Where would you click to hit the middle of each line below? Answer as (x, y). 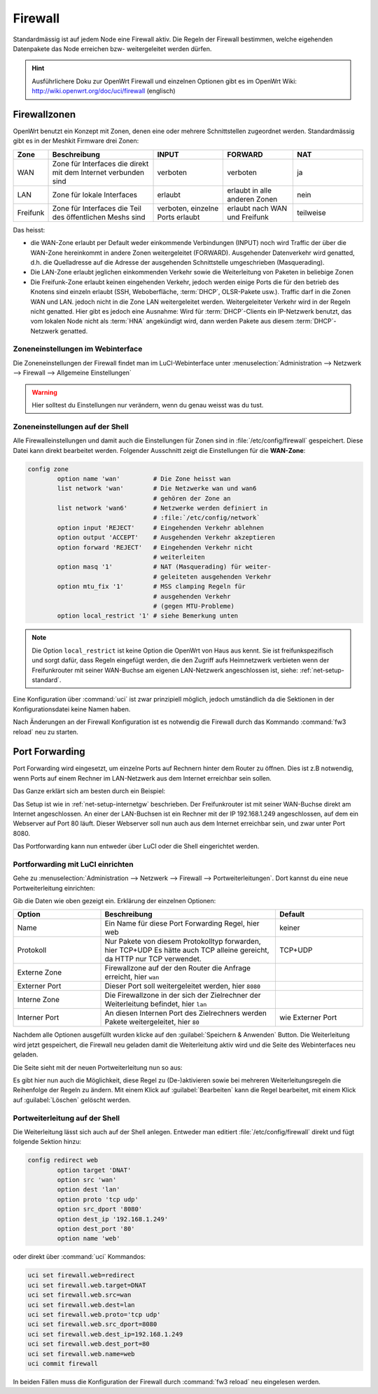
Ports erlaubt (178, 217)
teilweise (311, 212)
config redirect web (63, 1160)
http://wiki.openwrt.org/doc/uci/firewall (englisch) (104, 91)
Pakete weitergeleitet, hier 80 (152, 1022)
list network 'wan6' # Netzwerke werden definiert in (162, 508)
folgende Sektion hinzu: (47, 1142)
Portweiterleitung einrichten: (54, 888)
